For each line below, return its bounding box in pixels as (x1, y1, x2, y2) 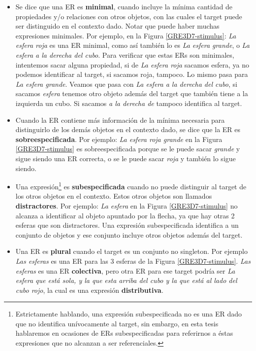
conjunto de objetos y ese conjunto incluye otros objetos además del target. (15, 229, 243, 240)
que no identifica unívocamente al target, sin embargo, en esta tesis (15, 318, 219, 328)
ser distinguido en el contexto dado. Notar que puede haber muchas (15, 21, 220, 31)
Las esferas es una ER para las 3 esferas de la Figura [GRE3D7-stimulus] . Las (15, 255, 251, 266)
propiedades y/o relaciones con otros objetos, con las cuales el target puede (15, 11, 242, 21)
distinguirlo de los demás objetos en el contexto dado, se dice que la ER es (15, 124, 241, 135)
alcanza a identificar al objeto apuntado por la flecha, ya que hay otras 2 (15, 210, 235, 220)
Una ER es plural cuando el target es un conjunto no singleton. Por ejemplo (15, 246, 248, 256)
